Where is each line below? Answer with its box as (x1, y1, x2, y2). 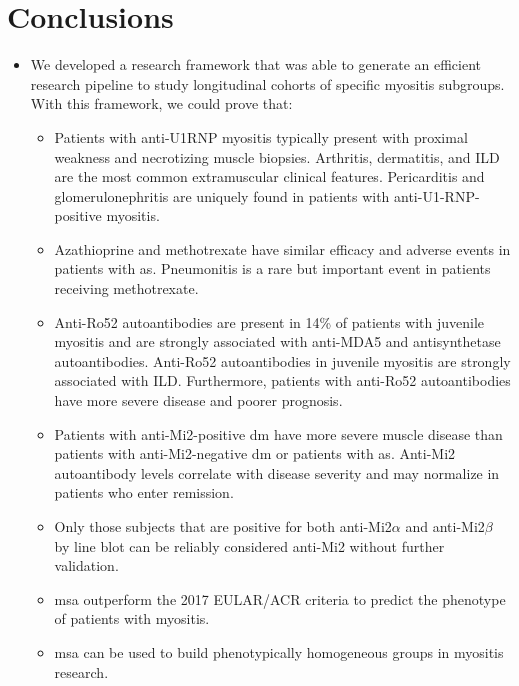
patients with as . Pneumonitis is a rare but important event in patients (54, 258, 491, 279)
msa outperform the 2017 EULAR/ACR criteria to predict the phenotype (54, 588, 506, 609)
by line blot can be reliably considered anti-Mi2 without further (54, 535, 445, 556)
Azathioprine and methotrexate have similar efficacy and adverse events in (54, 238, 511, 259)
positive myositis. (54, 205, 160, 226)
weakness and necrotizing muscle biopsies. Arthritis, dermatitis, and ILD (54, 146, 500, 167)
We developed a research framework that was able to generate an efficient (30, 54, 482, 75)
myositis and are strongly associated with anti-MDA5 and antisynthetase (54, 331, 501, 352)
